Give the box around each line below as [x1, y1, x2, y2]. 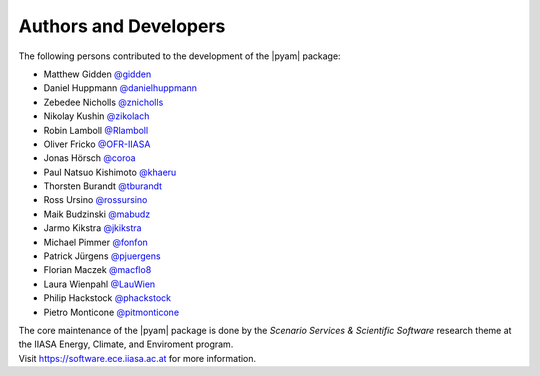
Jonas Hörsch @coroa [43, 152, 136, 164]
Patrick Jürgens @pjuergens [43, 250, 161, 262]
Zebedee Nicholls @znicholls [43, 96, 164, 108]
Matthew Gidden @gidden [43, 68, 152, 80]
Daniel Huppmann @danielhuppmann [43, 82, 198, 94]
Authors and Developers [18, 15, 226, 37]
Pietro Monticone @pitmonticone [43, 306, 180, 318]
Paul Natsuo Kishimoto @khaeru [43, 166, 177, 178]
